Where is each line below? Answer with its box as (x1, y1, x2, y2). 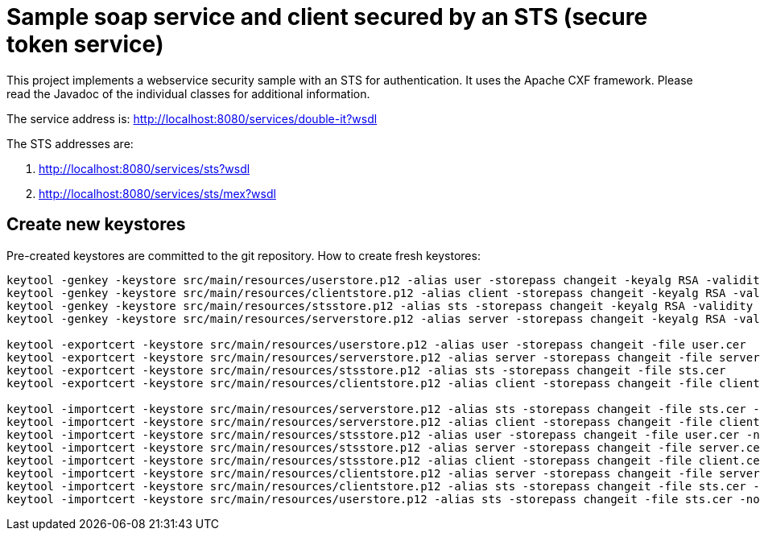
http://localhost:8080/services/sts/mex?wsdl (39, 186, 276, 200)
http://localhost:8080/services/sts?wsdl (39, 161, 250, 176)
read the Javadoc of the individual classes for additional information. (6, 86, 370, 101)
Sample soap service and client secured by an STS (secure (6, 3, 648, 31)
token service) (6, 31, 164, 58)
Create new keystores (6, 214, 186, 235)
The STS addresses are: (6, 136, 134, 151)
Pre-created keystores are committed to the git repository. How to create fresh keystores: (6, 248, 481, 262)
